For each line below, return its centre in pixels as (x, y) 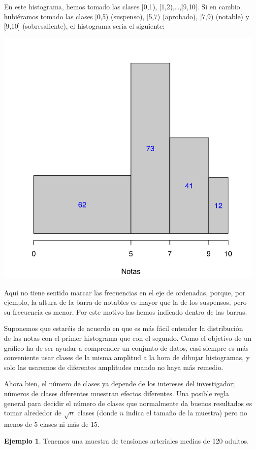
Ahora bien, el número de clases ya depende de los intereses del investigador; (120, 384)
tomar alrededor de (33, 413)
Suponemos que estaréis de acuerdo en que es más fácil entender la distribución (124, 328)
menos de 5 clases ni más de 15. (52, 424)
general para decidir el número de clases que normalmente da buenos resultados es (128, 403)
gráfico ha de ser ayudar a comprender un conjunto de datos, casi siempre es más (126, 347)
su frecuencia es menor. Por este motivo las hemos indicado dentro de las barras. (126, 311)
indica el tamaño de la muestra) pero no (187, 413)
